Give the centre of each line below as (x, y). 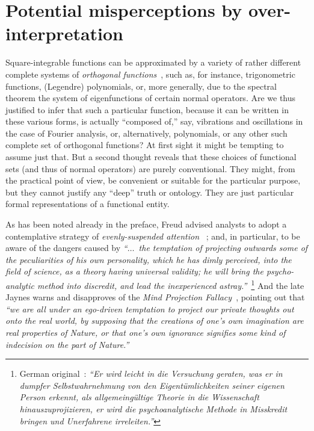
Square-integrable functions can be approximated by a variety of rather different (153, 62)
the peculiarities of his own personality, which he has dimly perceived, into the (149, 259)
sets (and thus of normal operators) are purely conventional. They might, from (150, 168)
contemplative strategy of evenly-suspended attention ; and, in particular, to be (153, 236)
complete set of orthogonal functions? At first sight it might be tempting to (145, 145)
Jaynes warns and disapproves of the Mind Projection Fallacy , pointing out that (155, 297)
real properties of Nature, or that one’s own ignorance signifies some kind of (146, 333)
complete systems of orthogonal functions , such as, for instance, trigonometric (150, 74)
